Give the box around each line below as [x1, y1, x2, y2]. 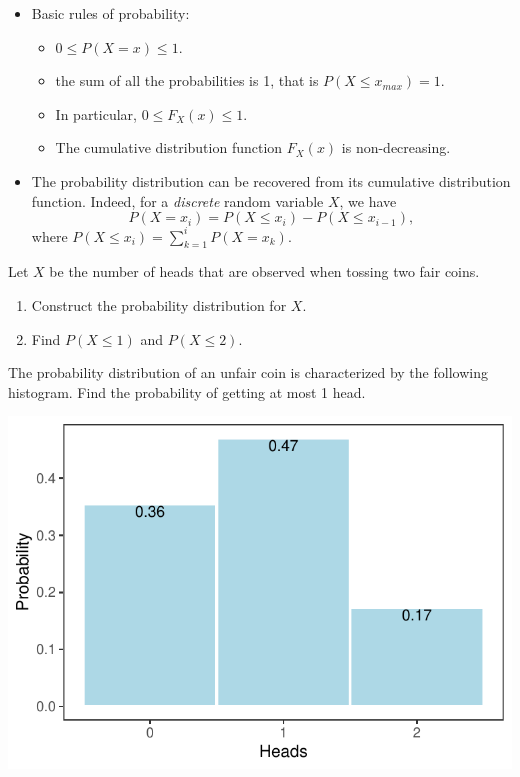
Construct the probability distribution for [31, 295, 287, 316]
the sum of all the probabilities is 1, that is [55, 70, 319, 91]
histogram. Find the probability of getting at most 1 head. [8, 381, 366, 402]
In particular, [55, 103, 137, 124]
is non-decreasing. [341, 137, 451, 158]
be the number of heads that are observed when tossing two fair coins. [49, 261, 480, 282]
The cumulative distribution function [55, 137, 283, 158]
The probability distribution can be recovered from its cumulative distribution [31, 170, 511, 191]
